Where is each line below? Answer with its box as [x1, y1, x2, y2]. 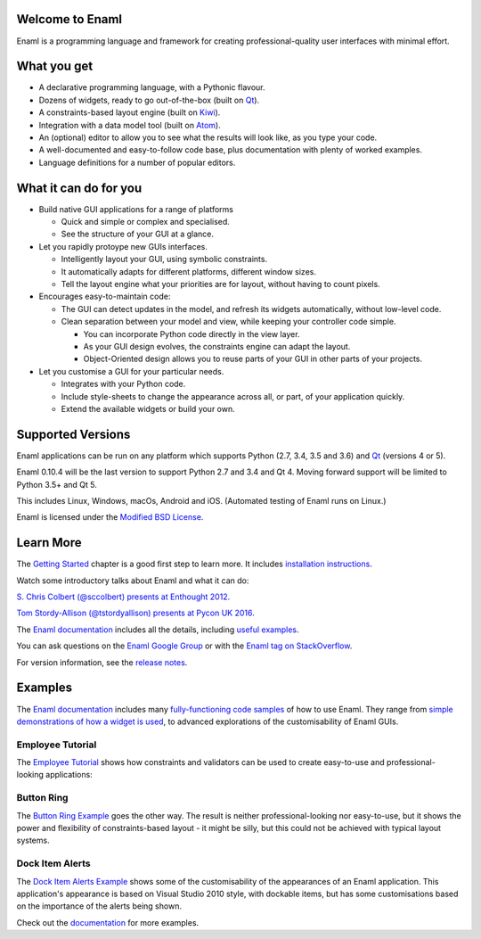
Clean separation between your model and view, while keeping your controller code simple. [61, 317, 396, 327]
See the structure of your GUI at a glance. [61, 228, 214, 240]
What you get [16, 59, 94, 74]
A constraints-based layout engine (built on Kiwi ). [38, 107, 221, 118]
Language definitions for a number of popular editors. [38, 157, 236, 168]
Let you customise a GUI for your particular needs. [38, 366, 224, 376]
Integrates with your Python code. [61, 379, 186, 390]
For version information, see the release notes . [16, 656, 188, 668]
